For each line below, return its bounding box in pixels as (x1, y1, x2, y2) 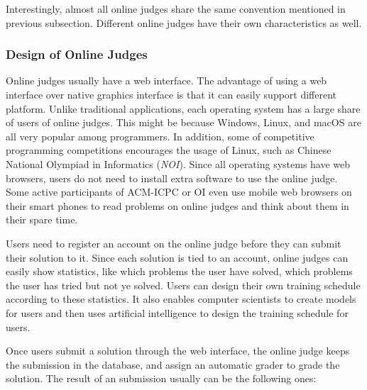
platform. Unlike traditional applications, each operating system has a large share (6, 101, 361, 116)
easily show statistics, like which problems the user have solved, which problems (6, 264, 353, 279)
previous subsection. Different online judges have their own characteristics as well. (6, 15, 362, 30)
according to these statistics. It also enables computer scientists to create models (6, 291, 356, 306)
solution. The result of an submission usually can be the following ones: (6, 371, 317, 386)
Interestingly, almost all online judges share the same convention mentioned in (6, 1, 346, 16)
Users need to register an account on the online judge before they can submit (6, 235, 341, 250)
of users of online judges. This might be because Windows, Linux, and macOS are (6, 115, 361, 130)
